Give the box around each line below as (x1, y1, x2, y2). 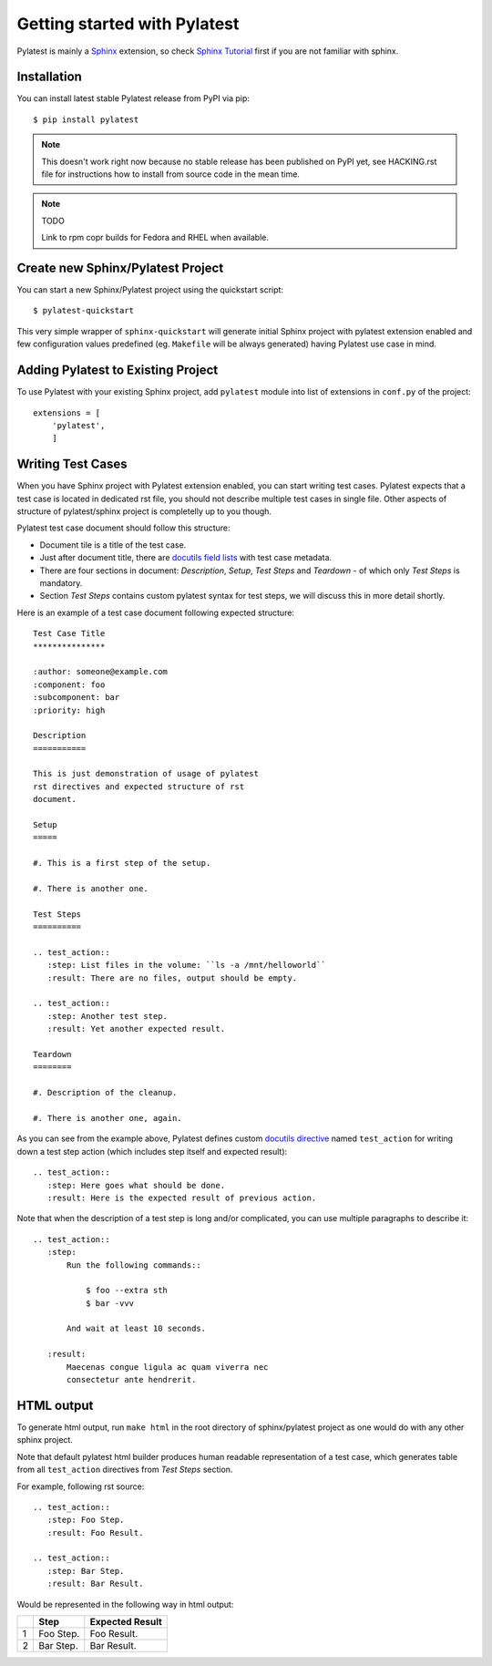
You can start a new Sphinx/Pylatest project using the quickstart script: (16, 284, 284, 295)
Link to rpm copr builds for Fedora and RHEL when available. (41, 232, 269, 243)
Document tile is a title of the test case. (39, 539, 187, 550)
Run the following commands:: (67, 1260, 202, 1270)
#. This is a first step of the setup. (33, 858, 211, 869)
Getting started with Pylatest (16, 14, 240, 34)
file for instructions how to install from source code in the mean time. (41, 169, 301, 180)
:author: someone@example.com (33, 666, 169, 677)
